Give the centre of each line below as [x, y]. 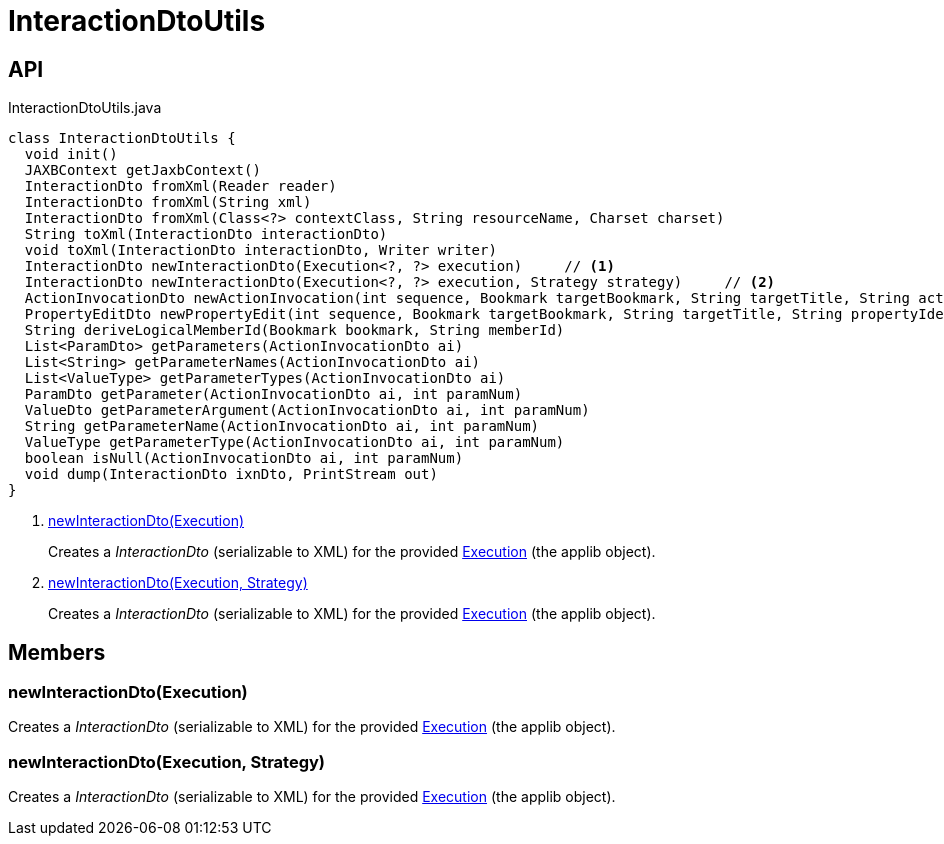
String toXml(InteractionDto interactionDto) [206, 234]
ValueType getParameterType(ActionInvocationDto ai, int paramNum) [294, 442]
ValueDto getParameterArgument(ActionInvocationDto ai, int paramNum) [307, 410]
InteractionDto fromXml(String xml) [168, 202]
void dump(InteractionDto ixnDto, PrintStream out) [231, 474]
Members [57, 652]
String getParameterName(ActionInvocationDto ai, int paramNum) [282, 426]
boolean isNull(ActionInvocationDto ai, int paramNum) [244, 458]
